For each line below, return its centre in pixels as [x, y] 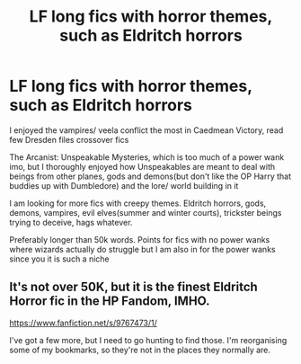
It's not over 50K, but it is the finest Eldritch [133, 287]
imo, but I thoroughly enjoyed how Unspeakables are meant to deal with [142, 166]
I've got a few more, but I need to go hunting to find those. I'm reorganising [148, 340]
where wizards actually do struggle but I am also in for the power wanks [142, 249]
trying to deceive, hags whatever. [71, 222]
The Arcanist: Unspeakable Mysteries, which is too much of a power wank [147, 157]
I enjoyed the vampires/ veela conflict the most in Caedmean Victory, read [146, 130]
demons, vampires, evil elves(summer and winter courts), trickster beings [146, 212]
